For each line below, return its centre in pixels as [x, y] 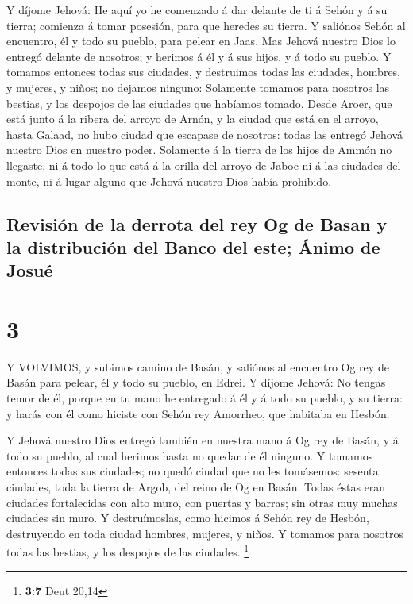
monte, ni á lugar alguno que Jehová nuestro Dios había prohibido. [169, 181]
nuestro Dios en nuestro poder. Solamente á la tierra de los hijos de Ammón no [199, 150]
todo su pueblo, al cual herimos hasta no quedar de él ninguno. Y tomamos [190, 455]
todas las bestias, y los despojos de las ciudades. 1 [128, 550]
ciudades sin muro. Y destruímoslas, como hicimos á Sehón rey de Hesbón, [188, 518]
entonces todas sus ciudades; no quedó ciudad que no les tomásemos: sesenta [193, 471]
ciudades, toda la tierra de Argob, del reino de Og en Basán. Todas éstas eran [196, 486]
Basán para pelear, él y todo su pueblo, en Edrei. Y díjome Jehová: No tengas [196, 382]
